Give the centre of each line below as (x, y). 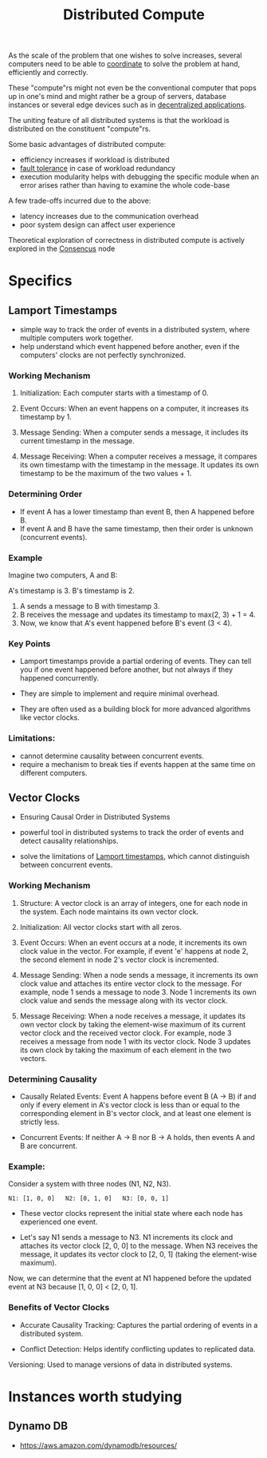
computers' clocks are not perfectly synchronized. (102, 355)
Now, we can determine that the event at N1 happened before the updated (130, 1278)
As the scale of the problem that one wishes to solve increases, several (125, 56)
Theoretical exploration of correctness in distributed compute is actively (127, 240)
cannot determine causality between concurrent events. (112, 756)
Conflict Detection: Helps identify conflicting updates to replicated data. (137, 1349)
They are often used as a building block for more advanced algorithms (135, 709)
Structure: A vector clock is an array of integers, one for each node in (134, 903)
